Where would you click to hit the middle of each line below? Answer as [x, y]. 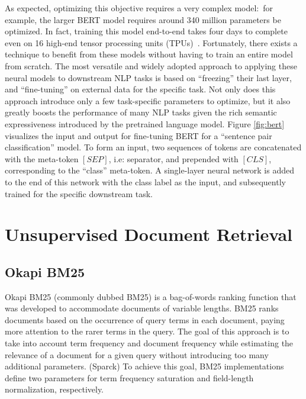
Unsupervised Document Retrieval [149, 234]
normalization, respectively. [54, 389]
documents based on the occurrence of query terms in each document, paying [145, 319]
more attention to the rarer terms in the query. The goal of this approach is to [147, 331]
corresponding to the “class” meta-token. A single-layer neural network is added [149, 170]
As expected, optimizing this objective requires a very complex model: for [139, 8]
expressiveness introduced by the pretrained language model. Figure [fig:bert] [145, 123]
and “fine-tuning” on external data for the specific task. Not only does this [140, 89]
